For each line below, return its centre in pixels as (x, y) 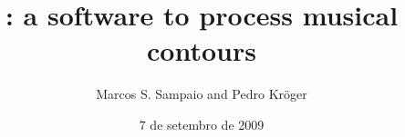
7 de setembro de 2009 (202, 124)
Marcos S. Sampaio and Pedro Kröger (202, 94)
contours (202, 50)
